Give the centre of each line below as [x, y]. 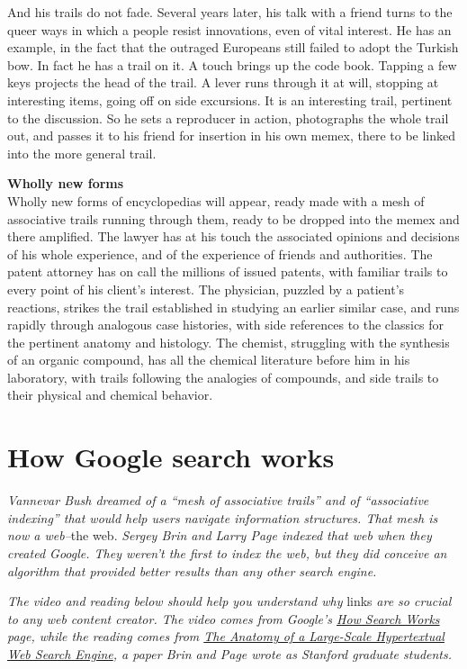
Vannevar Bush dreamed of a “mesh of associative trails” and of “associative [218, 500]
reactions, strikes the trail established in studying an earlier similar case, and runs [233, 307]
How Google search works [171, 457]
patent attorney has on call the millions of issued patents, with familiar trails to [228, 271]
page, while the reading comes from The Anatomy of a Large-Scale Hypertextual [226, 636]
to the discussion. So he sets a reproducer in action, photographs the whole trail [228, 118]
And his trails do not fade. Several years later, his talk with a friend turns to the [230, 12]
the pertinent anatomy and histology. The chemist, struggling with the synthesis [229, 342]
